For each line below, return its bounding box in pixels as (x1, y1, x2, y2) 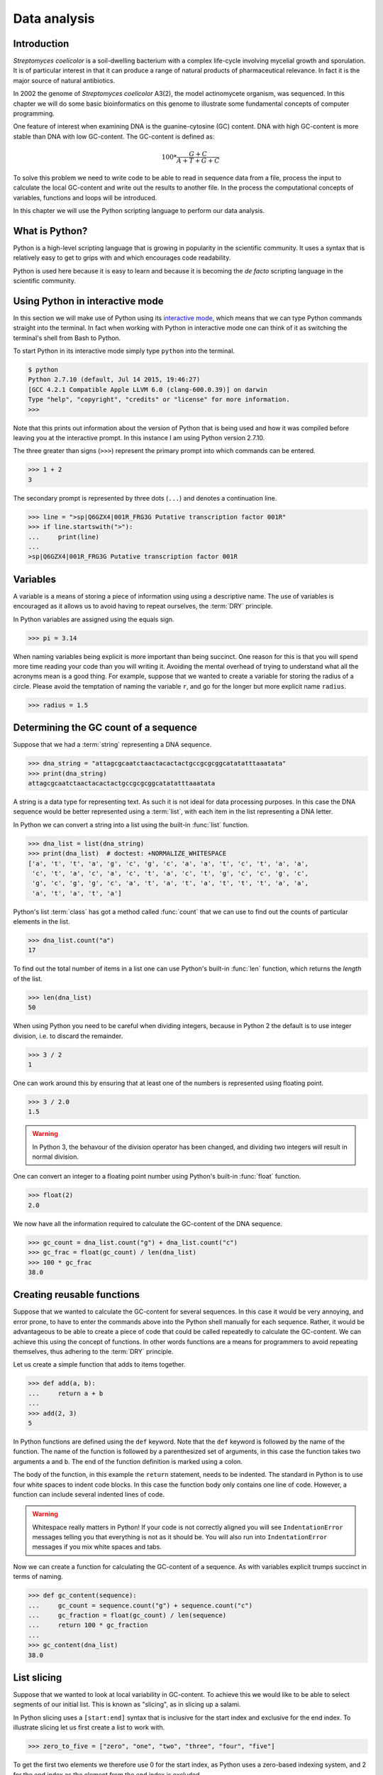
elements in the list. (13, 917, 70, 926)
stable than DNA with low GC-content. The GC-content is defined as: (13, 132, 215, 141)
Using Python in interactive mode (13, 295, 164, 307)
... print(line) (28, 532, 99, 541)
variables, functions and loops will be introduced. (13, 193, 157, 202)
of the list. (13, 974, 43, 983)
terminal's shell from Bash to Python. (13, 334, 121, 342)
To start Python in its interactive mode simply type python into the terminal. (13, 346, 235, 355)
